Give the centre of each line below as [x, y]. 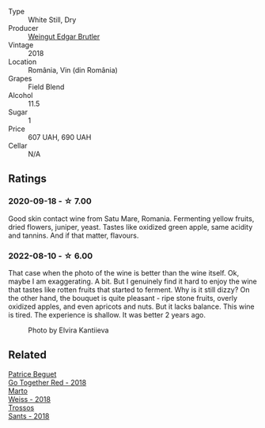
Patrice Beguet [32, 374]
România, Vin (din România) [73, 70]
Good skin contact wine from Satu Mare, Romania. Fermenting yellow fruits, [131, 218]
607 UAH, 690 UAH [60, 137]
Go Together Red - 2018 [47, 382]
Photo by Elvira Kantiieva [68, 330]
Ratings [28, 179]
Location [23, 62]
